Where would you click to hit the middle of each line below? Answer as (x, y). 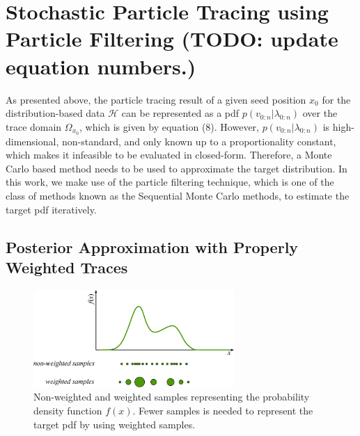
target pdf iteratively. (51, 209)
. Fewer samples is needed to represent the (223, 410)
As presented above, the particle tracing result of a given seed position (156, 99)
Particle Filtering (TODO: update (172, 39)
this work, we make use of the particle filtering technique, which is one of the (170, 182)
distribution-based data (55, 113)
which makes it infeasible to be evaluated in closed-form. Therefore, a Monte (169, 155)
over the (320, 113)
